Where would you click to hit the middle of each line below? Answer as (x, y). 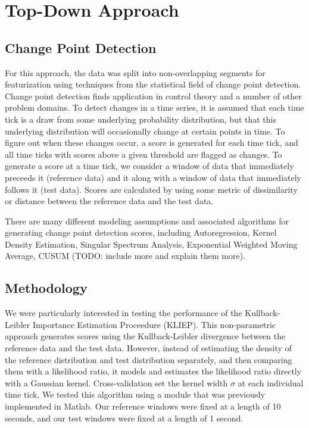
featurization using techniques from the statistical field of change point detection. (153, 84)
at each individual (271, 382)
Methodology (46, 288)
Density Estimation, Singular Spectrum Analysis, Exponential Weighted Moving (151, 244)
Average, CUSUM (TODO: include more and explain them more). (125, 256)
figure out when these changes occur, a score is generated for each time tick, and (152, 143)
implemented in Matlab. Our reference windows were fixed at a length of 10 (143, 406)
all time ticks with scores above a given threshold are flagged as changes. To (143, 154)
